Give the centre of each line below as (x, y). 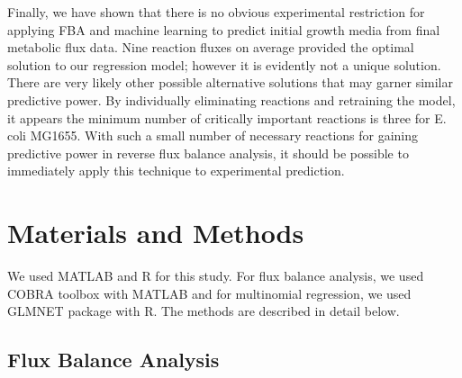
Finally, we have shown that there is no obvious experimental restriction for (216, 12)
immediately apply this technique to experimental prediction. (176, 171)
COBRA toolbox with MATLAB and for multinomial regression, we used (209, 293)
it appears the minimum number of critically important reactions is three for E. (227, 117)
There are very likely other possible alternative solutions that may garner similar (230, 82)
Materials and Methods (156, 233)
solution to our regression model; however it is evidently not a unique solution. (224, 64)
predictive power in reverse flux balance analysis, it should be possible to (208, 153)
